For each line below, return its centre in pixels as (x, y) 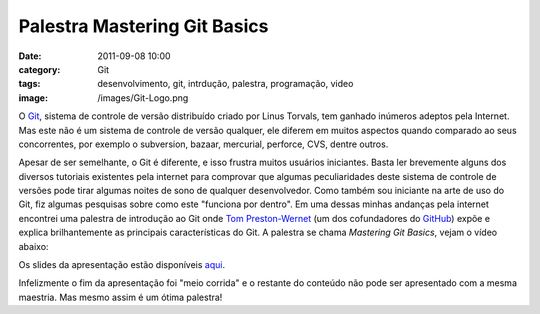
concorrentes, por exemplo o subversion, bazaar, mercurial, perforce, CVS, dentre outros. (203, 144)
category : (39, 69)
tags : (29, 84)
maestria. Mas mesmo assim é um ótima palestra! (120, 297)
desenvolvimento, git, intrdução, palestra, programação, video (225, 84)
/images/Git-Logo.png (143, 97)
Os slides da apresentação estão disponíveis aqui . (121, 265)
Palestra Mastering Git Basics (143, 26)
